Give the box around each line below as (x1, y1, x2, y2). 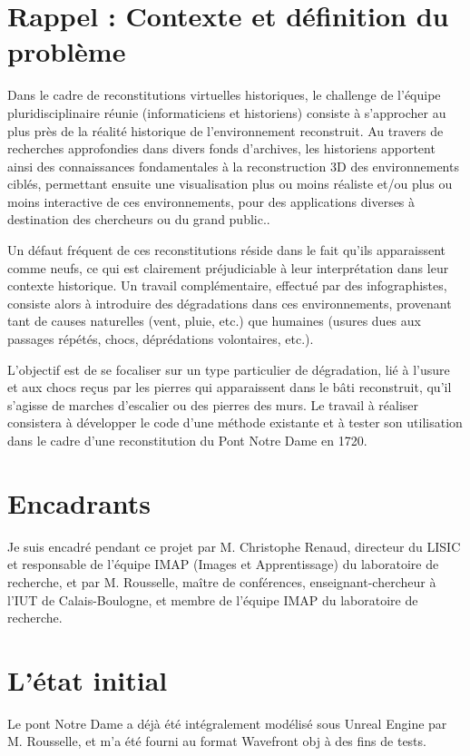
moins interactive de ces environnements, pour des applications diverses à (7, 191, 416, 211)
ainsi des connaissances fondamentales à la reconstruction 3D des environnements (7, 156, 459, 175)
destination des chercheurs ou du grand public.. (7, 210, 270, 229)
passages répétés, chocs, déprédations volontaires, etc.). (7, 329, 314, 349)
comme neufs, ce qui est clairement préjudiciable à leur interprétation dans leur (7, 258, 449, 277)
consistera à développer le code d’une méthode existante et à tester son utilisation (7, 413, 463, 432)
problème (7, 33, 126, 70)
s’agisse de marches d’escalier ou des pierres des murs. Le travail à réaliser (7, 395, 419, 414)
